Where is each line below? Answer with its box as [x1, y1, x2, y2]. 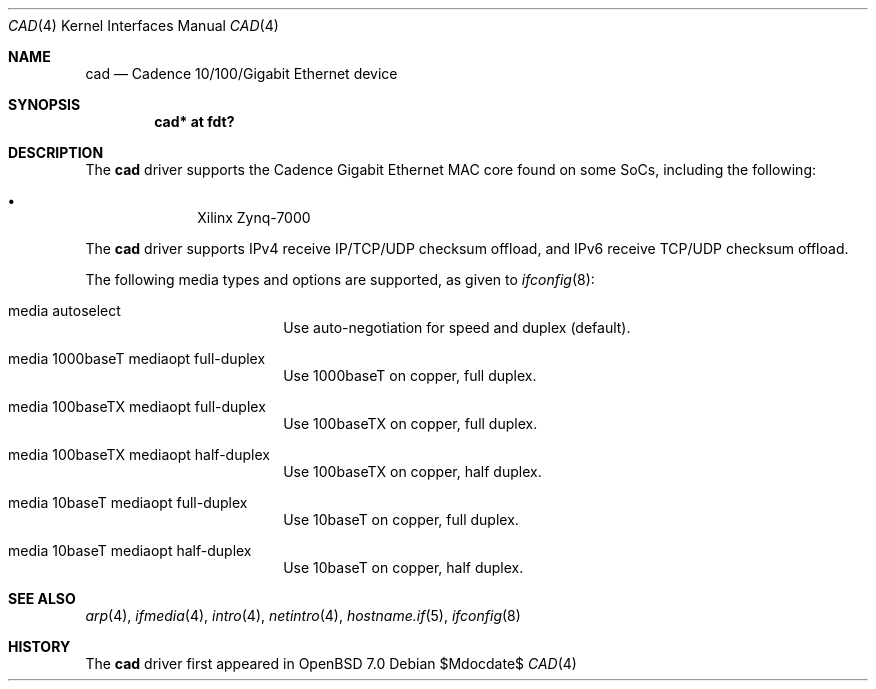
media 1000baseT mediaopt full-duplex [8, 350, 266, 367]
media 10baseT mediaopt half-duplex [8, 542, 252, 559]
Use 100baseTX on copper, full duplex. [283, 415, 538, 432]
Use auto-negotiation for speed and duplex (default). [283, 319, 631, 336]
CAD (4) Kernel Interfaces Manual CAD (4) [8, 17, 279, 34]
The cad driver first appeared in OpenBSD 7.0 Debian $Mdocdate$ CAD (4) [85, 655, 577, 672]
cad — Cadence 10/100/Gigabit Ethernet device [85, 65, 398, 82]
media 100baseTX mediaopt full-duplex [8, 398, 266, 415]
